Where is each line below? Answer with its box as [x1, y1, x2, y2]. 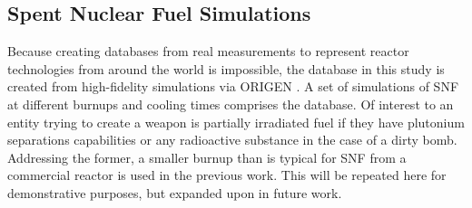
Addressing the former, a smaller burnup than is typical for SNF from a [7, 147, 407, 166]
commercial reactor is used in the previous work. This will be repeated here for [7, 165, 447, 184]
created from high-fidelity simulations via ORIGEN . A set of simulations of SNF [7, 77, 459, 96]
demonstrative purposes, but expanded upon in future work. [7, 183, 342, 202]
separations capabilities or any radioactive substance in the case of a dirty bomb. [7, 130, 457, 149]
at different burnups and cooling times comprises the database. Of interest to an [7, 94, 454, 113]
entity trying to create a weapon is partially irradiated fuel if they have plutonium [7, 112, 465, 131]
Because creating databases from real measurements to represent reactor [7, 42, 409, 61]
